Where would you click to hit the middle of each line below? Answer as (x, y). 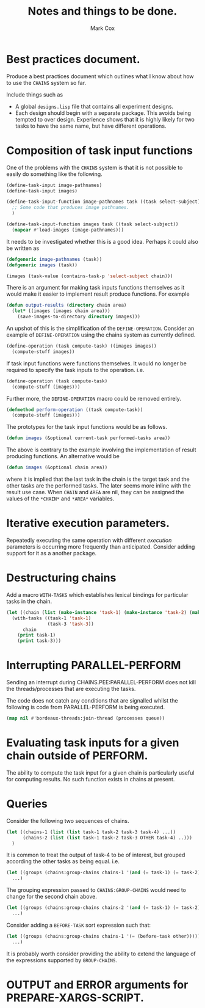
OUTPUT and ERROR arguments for (97, 984)
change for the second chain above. (52, 897)
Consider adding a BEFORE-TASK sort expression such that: (79, 925)
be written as (23, 248)
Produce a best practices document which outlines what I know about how (100, 76)
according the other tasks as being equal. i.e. (63, 861)
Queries (27, 804)
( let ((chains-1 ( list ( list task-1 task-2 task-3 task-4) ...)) (91, 832)
